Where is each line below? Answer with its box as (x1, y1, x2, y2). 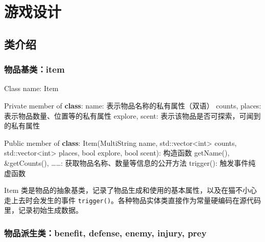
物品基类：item (4, 63, 65, 76)
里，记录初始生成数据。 (4, 205, 83, 215)
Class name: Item (4, 83, 59, 94)
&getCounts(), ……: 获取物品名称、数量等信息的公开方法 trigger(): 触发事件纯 (4, 157, 256, 168)
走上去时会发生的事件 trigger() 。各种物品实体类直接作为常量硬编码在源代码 (4, 194, 261, 205)
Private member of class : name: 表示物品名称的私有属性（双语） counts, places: (4, 100, 261, 111)
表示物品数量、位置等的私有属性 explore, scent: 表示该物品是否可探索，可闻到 (4, 110, 261, 121)
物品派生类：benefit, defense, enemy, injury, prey (4, 226, 207, 239)
